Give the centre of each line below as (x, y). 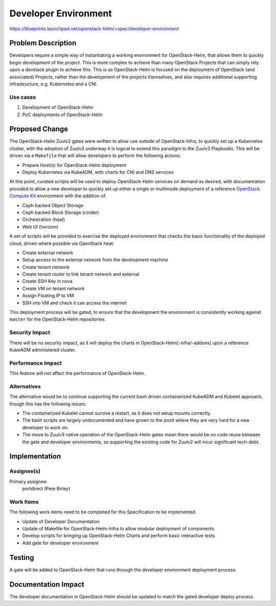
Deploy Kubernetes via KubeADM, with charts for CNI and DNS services (98, 172)
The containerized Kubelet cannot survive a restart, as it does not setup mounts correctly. (117, 413)
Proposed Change (39, 129)
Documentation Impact (47, 584)
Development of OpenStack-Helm (58, 107)
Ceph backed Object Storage (53, 205)
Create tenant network (46, 267)
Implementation (35, 456)
